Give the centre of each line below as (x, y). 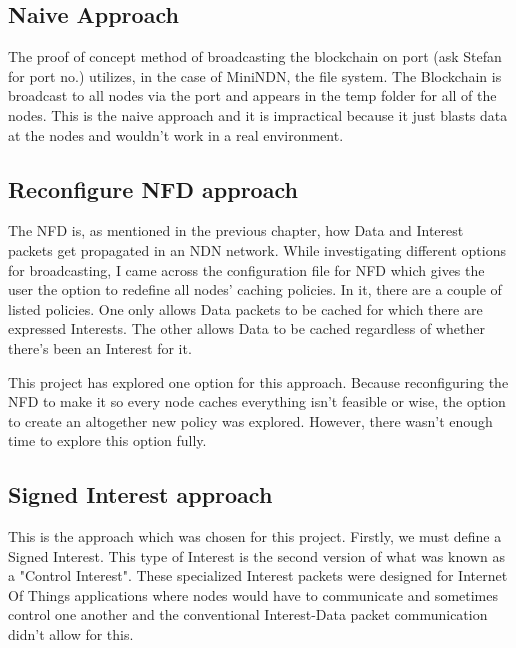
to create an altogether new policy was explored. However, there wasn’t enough (250, 420)
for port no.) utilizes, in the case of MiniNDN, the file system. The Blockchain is (255, 75)
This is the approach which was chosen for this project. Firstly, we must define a (255, 536)
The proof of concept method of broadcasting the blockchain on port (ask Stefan (255, 56)
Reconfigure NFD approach (153, 188)
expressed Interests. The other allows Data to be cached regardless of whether (246, 328)
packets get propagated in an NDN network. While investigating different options (257, 249)
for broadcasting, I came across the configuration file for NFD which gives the (246, 269)
